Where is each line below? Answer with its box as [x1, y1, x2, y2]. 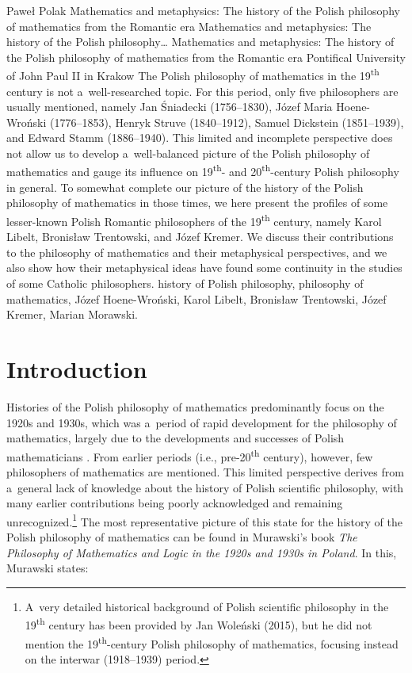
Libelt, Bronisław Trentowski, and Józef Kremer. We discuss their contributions [6, 228, 394, 245]
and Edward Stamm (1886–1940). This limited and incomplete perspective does [6, 129, 393, 146]
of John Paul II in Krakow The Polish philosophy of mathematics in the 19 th [6, 65, 380, 84]
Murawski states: [6, 560, 89, 576]
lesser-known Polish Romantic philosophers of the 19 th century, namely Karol [6, 211, 382, 229]
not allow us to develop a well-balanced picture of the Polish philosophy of [6, 145, 370, 161]
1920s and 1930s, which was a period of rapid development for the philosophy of [6, 414, 397, 430]
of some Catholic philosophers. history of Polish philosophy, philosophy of [6, 275, 364, 292]
